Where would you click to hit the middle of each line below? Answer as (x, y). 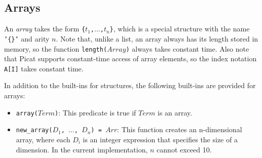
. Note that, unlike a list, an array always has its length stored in (157, 38)
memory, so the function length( (56, 48)
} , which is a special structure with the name (180, 29)
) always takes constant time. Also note (188, 48)
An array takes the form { (45, 29)
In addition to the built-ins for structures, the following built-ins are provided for (130, 85)
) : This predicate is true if (96, 112)
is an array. (175, 112)
